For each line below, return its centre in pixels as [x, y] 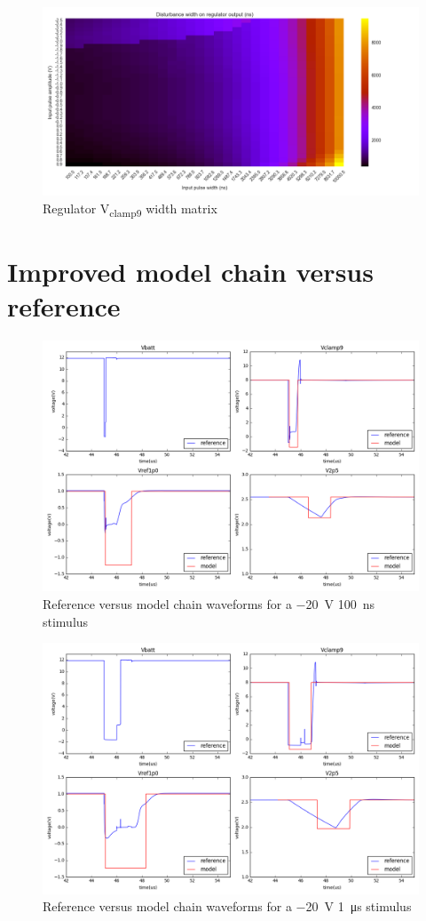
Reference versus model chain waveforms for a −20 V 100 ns [209, 604]
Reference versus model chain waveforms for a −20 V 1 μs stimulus [227, 906]
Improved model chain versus [190, 271]
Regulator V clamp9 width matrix [130, 209]
